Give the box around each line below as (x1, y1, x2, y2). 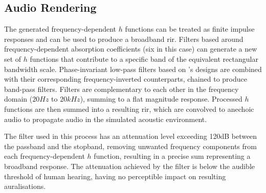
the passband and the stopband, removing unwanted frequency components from (4, 140, 257, 151)
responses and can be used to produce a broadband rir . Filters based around (4, 33, 243, 44)
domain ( (4, 93, 33, 104)
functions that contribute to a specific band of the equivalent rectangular (30, 53, 258, 64)
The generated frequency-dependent (4, 23, 117, 34)
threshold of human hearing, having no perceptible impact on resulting (4, 171, 226, 181)
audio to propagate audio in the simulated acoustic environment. (4, 113, 207, 124)
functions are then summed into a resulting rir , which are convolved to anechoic (4, 103, 254, 114)
